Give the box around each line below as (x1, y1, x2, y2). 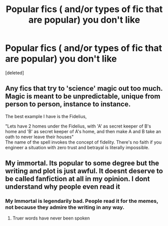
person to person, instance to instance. (5, 100, 131, 108)
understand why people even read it (5, 182, 120, 191)
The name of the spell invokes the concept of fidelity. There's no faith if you (5, 139, 162, 145)
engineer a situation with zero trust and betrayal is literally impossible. (5, 144, 149, 150)
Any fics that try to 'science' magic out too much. (5, 84, 163, 93)
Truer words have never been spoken (12, 215, 90, 221)
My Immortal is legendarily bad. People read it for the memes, (5, 197, 158, 204)
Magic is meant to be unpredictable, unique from (5, 92, 160, 101)
